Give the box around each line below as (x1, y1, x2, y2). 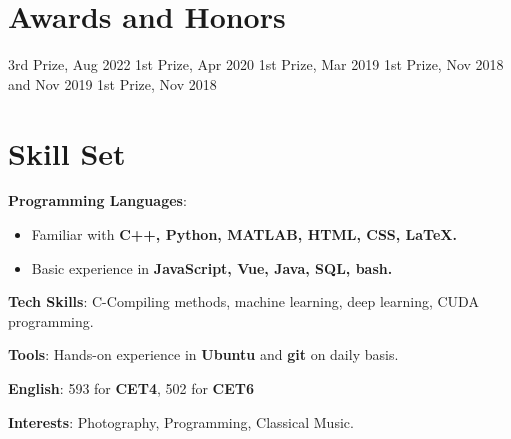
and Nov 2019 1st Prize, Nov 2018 (8, 73, 217, 94)
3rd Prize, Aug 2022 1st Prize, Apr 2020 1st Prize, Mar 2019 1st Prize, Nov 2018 (8, 54, 504, 75)
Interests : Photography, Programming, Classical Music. (8, 411, 354, 432)
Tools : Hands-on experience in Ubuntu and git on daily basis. (8, 344, 399, 365)
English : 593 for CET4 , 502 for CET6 (8, 378, 255, 398)
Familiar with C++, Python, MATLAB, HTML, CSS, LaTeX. (31, 224, 457, 245)
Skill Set (8, 132, 126, 173)
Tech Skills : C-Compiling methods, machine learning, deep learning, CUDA (8, 291, 479, 312)
